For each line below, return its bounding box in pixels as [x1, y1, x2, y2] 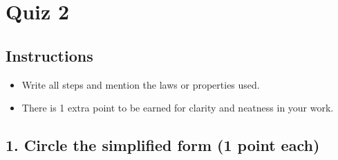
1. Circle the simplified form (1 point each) [6, 134, 320, 156]
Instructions [6, 44, 93, 66]
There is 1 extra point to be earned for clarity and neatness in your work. [21, 100, 334, 115]
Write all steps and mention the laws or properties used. [21, 77, 260, 91]
